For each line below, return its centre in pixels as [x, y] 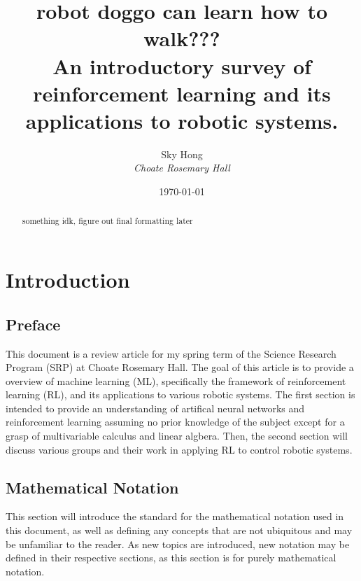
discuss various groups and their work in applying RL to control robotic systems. [179, 449]
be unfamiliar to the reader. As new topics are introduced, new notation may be [178, 544]
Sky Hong [182, 154]
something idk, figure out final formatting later [107, 221]
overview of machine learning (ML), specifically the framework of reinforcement [176, 380]
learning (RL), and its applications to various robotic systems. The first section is [180, 394]
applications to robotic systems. [182, 120]
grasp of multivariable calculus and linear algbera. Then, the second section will [177, 436]
